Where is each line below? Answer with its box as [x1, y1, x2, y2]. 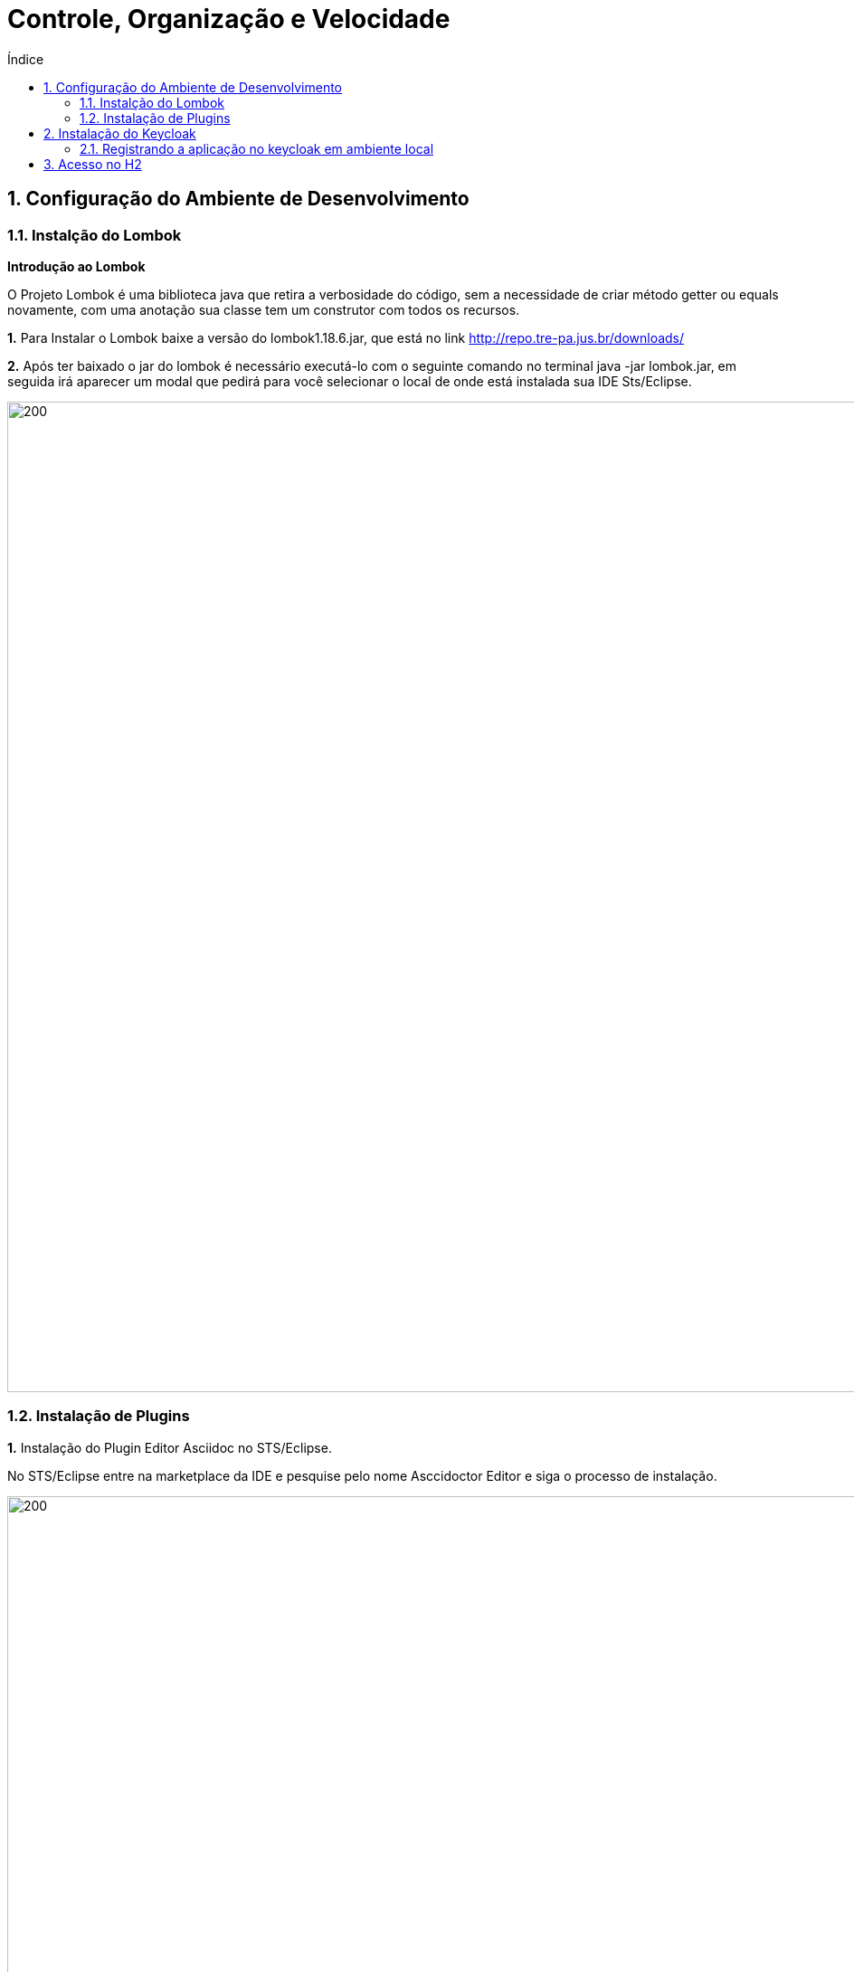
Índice [7, 51, 44, 67]
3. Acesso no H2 [43, 156, 142, 172]
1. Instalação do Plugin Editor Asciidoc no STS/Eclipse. [7, 1439, 332, 1455]
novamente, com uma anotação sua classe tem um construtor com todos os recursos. [7, 301, 520, 318]
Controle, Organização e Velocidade [7, 4, 451, 34]
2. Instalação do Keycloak [43, 125, 196, 141]
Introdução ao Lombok [7, 258, 146, 274]
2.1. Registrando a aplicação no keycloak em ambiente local [80, 140, 434, 156]
